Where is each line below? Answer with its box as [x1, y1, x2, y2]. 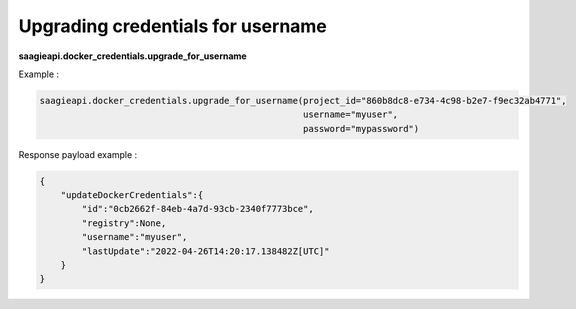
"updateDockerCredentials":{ [60, 190, 204, 201]
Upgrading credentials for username [18, 15, 327, 37]
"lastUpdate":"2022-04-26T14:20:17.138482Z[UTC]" [81, 245, 330, 257]
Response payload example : [18, 148, 138, 160]
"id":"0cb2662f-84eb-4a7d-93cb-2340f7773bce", [81, 203, 314, 215]
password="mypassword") [303, 123, 420, 134]
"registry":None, [81, 217, 167, 229]
